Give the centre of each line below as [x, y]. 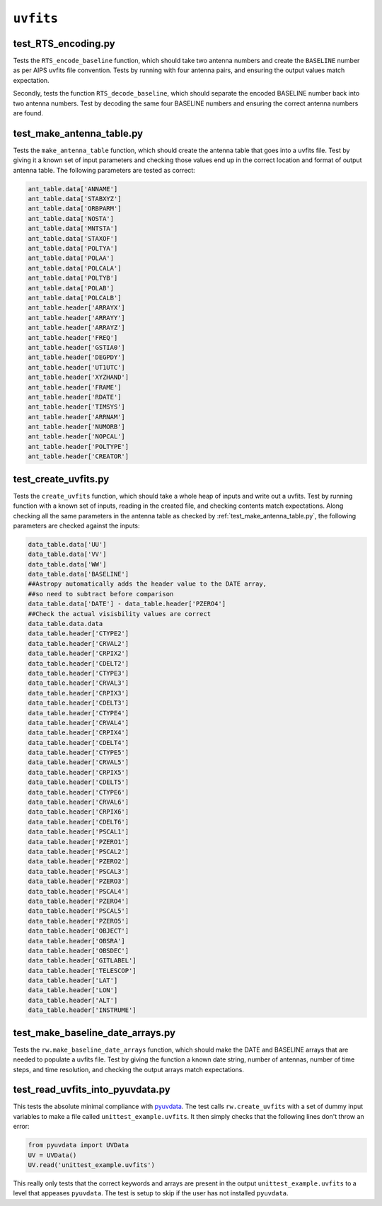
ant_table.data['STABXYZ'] [75, 199]
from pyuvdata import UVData [79, 1145]
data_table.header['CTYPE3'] [79, 673]
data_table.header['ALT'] [73, 1000]
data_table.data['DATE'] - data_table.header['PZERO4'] [127, 604]
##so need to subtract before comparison [101, 594]
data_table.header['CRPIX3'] [79, 693]
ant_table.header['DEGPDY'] [76, 357]
